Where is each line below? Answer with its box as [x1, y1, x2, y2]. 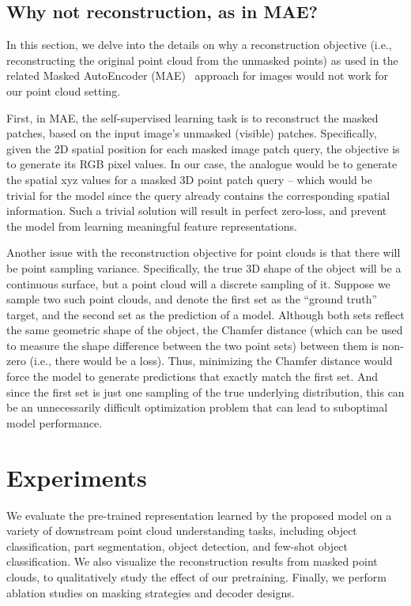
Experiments [6, 461, 147, 493]
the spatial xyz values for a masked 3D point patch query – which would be [6, 171, 372, 187]
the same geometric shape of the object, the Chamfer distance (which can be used [6, 322, 403, 338]
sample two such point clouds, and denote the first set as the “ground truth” [6, 291, 378, 307]
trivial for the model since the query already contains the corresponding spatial [6, 186, 390, 203]
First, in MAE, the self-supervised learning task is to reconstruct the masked [6, 109, 379, 126]
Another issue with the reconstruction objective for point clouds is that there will [6, 244, 401, 261]
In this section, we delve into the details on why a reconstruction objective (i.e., [6, 36, 392, 53]
